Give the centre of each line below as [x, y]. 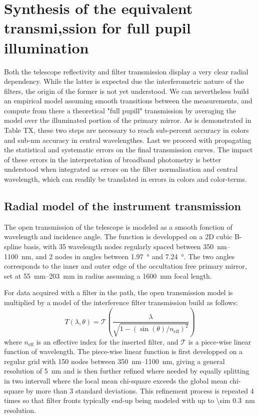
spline [13, 246]
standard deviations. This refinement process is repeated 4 [164, 390]
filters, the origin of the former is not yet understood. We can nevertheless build [126, 91]
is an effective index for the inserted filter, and [107, 341]
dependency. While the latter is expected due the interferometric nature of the [124, 81]
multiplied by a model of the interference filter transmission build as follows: [121, 302]
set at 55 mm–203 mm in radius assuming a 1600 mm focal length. [108, 275]
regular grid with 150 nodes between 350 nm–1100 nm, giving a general [114, 361]
